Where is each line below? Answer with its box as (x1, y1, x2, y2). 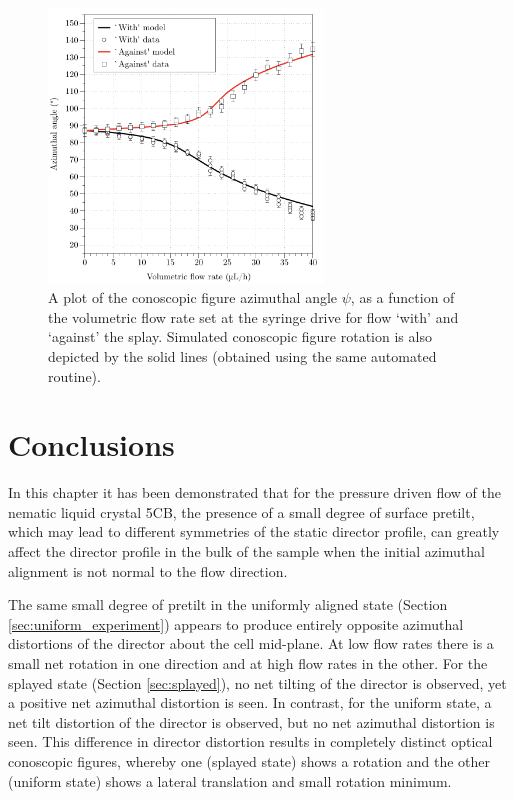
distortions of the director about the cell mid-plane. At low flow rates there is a (8, 633, 494, 654)
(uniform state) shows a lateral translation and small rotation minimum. (8, 770, 452, 791)
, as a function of (350, 287, 455, 308)
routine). (48, 365, 101, 386)
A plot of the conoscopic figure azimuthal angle (48, 287, 338, 308)
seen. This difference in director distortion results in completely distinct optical (8, 731, 493, 752)
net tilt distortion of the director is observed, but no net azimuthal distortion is (8, 711, 495, 732)
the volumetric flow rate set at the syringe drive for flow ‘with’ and (48, 306, 459, 327)
